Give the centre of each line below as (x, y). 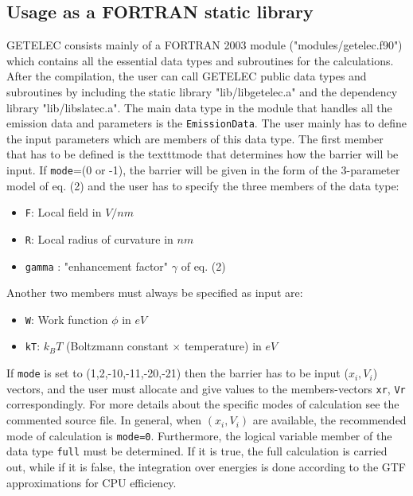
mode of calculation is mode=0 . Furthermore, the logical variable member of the (199, 435)
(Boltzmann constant (117, 346)
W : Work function (66, 319)
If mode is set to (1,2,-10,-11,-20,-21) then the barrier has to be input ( (177, 373)
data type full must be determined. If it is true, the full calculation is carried (197, 451)
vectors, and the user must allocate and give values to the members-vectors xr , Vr (206, 388)
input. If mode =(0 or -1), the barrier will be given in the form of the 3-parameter (203, 170)
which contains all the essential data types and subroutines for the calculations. (200, 60)
